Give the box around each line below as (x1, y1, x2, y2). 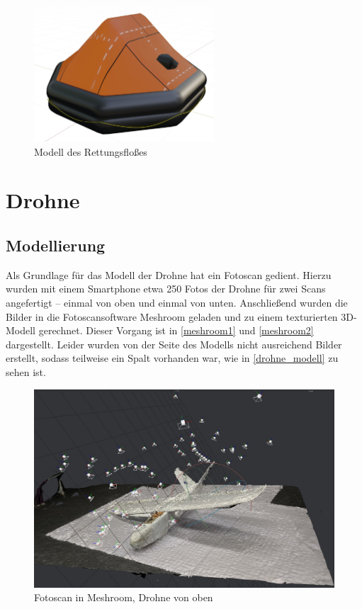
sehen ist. (6, 364, 46, 379)
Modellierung (6, 234, 106, 256)
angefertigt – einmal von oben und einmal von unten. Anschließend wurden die (6, 295, 348, 309)
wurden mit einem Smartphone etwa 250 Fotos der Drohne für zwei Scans (6, 281, 326, 296)
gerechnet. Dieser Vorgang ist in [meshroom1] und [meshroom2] (38, 323, 314, 338)
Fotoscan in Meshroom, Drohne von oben (34, 590, 213, 605)
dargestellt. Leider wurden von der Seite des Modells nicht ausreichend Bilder (6, 336, 342, 351)
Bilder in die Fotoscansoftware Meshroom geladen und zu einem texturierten (6, 309, 338, 324)
